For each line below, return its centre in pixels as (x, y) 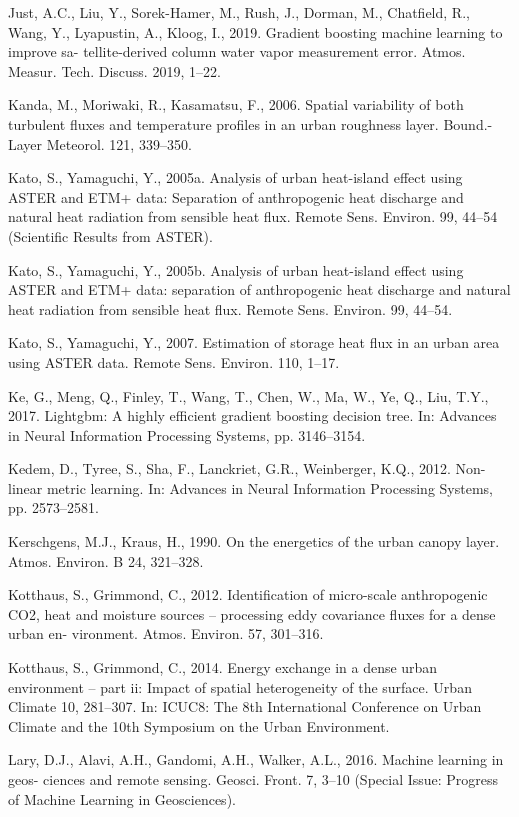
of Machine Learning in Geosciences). (122, 798)
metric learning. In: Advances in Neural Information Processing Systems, (269, 487)
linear (25, 487)
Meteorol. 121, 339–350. (119, 143)
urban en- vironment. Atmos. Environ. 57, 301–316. (166, 633)
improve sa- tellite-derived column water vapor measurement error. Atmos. (237, 51)
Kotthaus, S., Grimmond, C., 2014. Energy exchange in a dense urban (223, 667)
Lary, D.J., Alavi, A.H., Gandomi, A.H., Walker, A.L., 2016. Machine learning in (256, 759)
